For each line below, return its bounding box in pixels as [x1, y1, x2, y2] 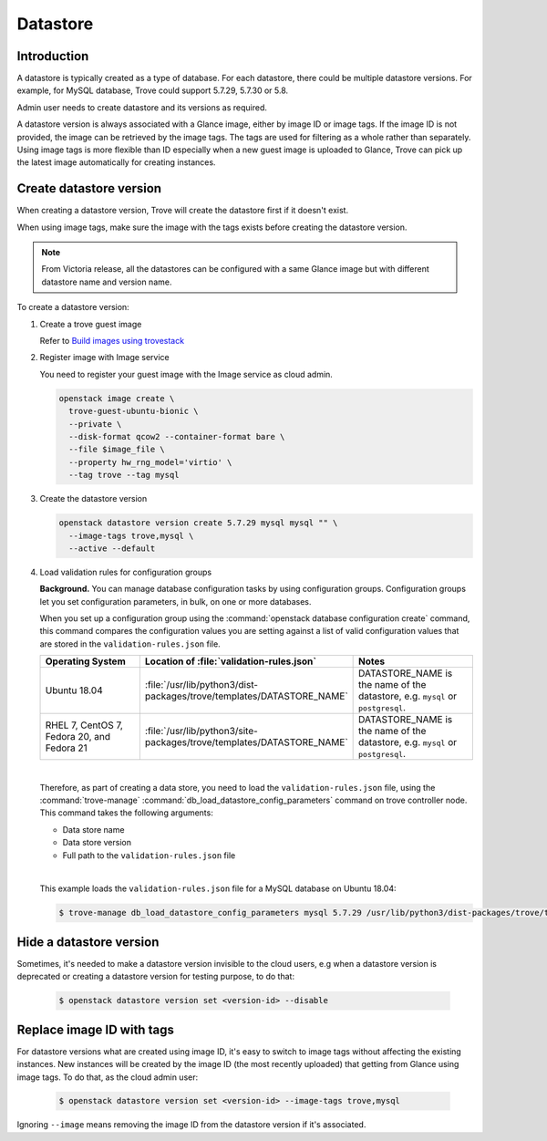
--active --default [68, 543, 156, 554]
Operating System [45, 655, 127, 668]
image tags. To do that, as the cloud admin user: [16, 1072, 199, 1083]
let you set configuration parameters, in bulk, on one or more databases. [39, 596, 312, 607]
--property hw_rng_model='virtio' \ [68, 457, 232, 467]
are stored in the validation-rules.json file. [39, 638, 221, 649]
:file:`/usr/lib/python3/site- [144, 725, 259, 738]
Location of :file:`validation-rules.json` [144, 655, 317, 668]
